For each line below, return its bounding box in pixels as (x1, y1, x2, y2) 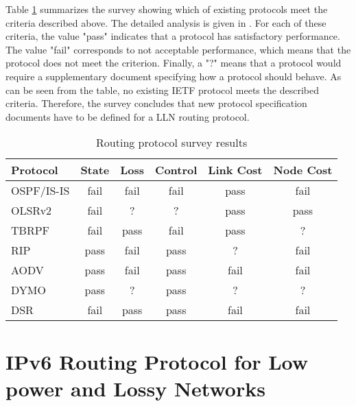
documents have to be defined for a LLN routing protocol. (5, 109, 250, 123)
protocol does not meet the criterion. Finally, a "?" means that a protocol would (5, 56, 342, 70)
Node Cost (273, 162, 333, 178)
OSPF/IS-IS (11, 182, 70, 199)
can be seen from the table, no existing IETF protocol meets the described (5, 82, 319, 97)
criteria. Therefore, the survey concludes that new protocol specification (5, 96, 307, 110)
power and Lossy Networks (5, 374, 265, 402)
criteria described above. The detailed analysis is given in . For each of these (5, 15, 327, 29)
